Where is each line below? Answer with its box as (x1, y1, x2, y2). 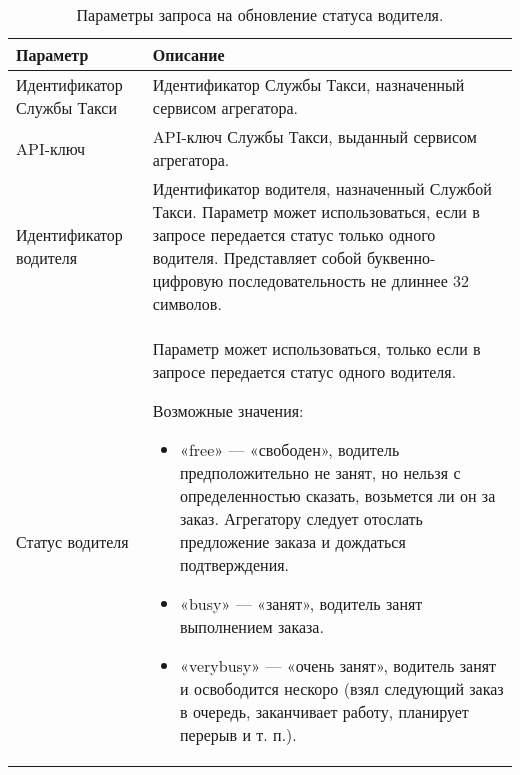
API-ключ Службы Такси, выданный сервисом (152, 125, 477, 148)
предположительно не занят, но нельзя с (180, 461, 461, 484)
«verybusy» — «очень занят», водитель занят (180, 654, 497, 677)
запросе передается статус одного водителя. (152, 360, 457, 383)
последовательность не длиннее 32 (228, 269, 470, 292)
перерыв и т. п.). (180, 723, 297, 746)
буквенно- (366, 246, 436, 269)
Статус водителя (16, 530, 129, 553)
